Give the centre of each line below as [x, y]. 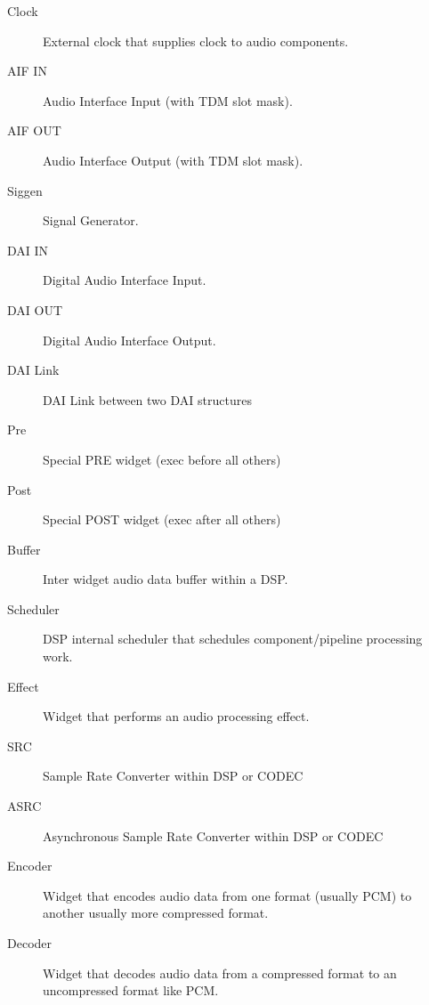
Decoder [30, 943]
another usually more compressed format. [156, 913]
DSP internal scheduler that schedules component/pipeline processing [233, 639]
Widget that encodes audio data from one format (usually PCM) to [227, 895]
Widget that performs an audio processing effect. [176, 716]
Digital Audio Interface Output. [130, 340]
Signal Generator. [91, 220]
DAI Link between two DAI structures [147, 399]
